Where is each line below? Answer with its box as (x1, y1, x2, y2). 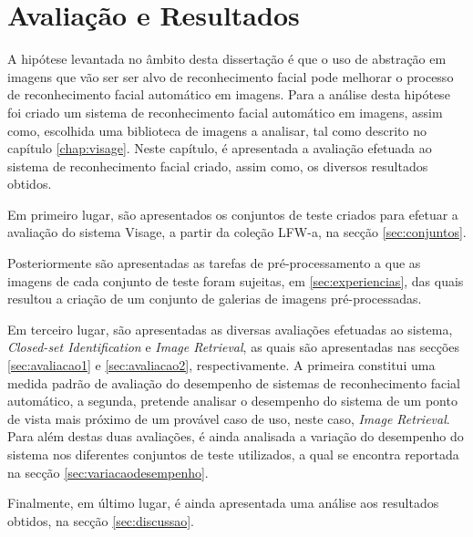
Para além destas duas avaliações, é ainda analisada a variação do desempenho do (7, 427, 464, 446)
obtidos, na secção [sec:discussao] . (7, 511, 195, 530)
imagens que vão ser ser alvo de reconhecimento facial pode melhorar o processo (7, 67, 454, 86)
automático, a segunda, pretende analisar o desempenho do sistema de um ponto (7, 391, 458, 410)
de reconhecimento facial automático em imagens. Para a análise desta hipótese (7, 85, 450, 104)
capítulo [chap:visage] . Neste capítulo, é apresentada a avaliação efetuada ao (7, 139, 432, 158)
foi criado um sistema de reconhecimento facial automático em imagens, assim (7, 102, 443, 121)
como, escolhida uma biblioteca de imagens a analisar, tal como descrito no (7, 120, 427, 139)
